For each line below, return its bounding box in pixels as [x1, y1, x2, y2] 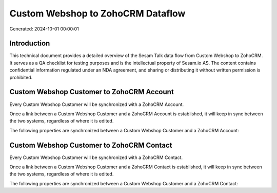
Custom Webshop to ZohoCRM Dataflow [9, 8, 186, 19]
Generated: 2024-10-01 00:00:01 [9, 26, 79, 32]
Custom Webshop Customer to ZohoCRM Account [9, 87, 174, 96]
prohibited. [9, 74, 33, 80]
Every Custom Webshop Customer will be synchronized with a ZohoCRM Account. [9, 101, 184, 108]
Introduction [9, 39, 50, 48]
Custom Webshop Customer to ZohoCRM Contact [9, 141, 172, 149]
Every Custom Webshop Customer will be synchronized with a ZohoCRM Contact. [9, 154, 183, 161]
